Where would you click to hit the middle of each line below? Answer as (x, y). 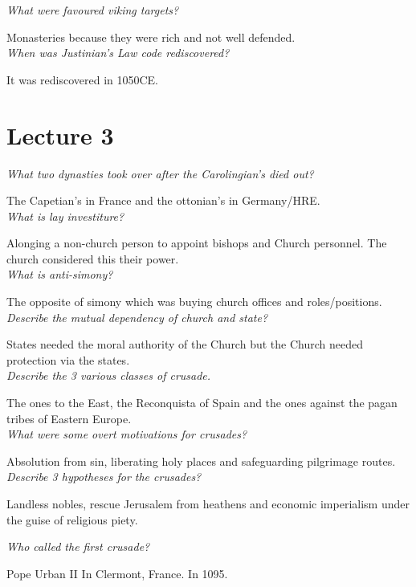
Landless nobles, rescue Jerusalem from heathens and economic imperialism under (208, 503)
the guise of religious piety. (72, 519)
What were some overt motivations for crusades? (127, 434)
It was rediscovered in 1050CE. (83, 79)
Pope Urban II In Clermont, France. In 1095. (117, 573)
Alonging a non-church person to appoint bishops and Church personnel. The (197, 243)
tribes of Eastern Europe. (69, 418)
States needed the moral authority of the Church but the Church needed (185, 344)
